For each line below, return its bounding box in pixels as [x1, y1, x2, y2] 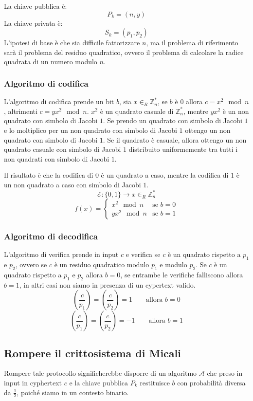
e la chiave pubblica [69, 378, 128, 388]
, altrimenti [4, 106, 37, 116]
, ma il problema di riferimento [146, 37, 238, 48]
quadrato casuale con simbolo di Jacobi [4, 144, 121, 154]
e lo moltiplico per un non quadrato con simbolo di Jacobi [4, 125, 177, 135]
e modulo [160, 259, 187, 270]
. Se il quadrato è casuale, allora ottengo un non [103, 134, 247, 145]
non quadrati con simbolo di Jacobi [4, 153, 109, 164]
